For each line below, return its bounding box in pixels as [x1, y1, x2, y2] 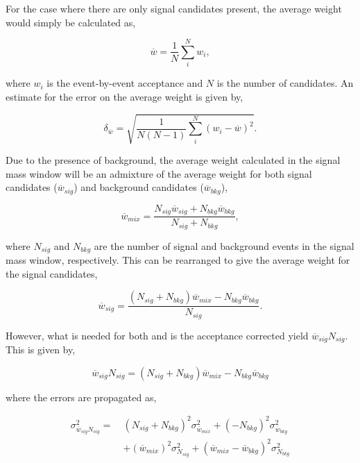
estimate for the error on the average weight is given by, [6, 89, 243, 103]
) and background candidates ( [74, 180, 204, 194]
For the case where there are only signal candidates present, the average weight [6, 1, 342, 15]
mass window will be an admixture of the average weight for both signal [6, 166, 312, 180]
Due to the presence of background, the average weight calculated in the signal [6, 153, 341, 167]
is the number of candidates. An [216, 76, 354, 90]
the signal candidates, [6, 266, 98, 280]
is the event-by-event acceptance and [46, 76, 203, 90]
